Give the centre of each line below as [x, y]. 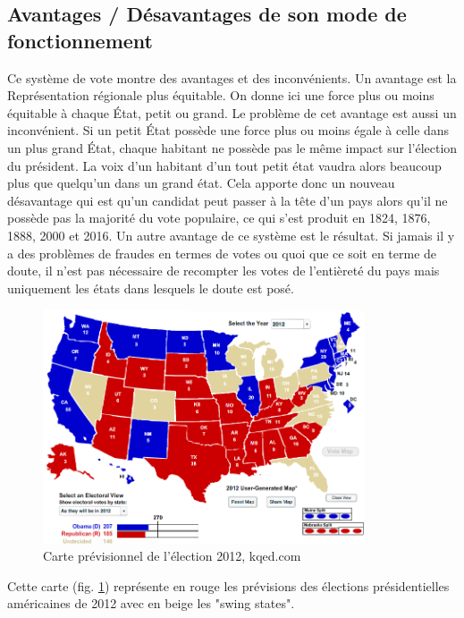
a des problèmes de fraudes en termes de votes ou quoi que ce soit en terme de [222, 253]
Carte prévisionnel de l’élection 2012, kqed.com [172, 556]
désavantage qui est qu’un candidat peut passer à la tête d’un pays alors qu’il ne [228, 200]
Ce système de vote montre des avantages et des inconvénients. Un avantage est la [232, 77]
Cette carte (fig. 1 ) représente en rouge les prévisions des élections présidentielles [228, 585]
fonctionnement [80, 40]
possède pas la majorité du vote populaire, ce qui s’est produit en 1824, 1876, [219, 218]
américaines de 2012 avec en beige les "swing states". [151, 603]
